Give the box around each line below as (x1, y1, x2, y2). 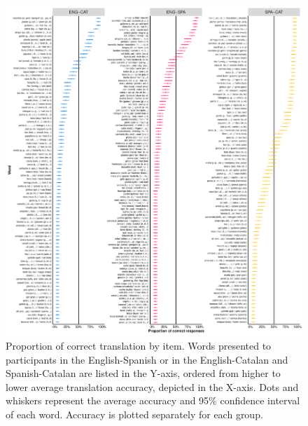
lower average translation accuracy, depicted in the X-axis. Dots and (6, 379, 299, 394)
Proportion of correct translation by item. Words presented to (6, 338, 272, 352)
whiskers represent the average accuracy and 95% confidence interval (6, 393, 300, 408)
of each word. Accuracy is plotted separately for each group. (6, 406, 263, 421)
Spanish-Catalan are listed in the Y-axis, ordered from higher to (6, 366, 281, 380)
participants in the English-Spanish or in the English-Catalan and (6, 352, 288, 366)
